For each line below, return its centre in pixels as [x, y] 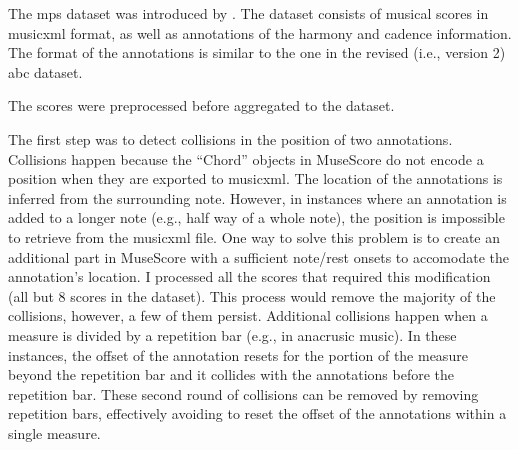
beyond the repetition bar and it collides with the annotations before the [231, 374]
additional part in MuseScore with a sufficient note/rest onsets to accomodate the [258, 256]
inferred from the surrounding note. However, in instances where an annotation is [257, 197]
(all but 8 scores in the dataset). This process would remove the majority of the [252, 295]
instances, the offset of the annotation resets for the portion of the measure [238, 354]
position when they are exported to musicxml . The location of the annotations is [255, 178]
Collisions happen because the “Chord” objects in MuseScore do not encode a [246, 158]
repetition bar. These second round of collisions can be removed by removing [243, 393]
